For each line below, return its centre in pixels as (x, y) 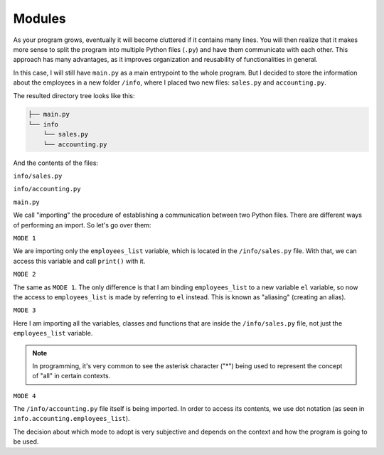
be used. (26, 441)
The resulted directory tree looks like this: (74, 95)
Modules (40, 18)
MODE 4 (25, 396)
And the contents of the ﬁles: (56, 163)
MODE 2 (25, 274)
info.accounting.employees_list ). (72, 419)
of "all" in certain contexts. (71, 376)
